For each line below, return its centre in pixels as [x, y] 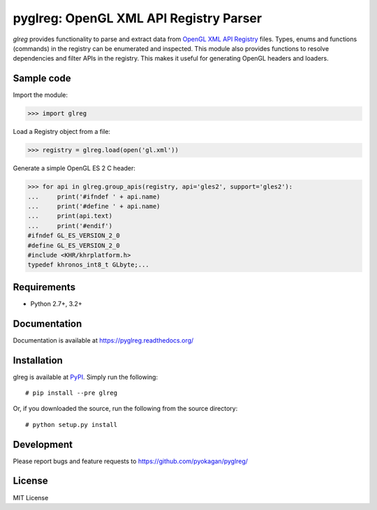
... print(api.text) [70, 216]
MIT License [31, 497]
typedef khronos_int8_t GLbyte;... [88, 265]
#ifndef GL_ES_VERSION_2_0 [74, 236]
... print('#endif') [70, 226]
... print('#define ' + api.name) [94, 206]
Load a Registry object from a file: [62, 132]
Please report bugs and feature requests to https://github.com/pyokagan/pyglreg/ [130, 461]
